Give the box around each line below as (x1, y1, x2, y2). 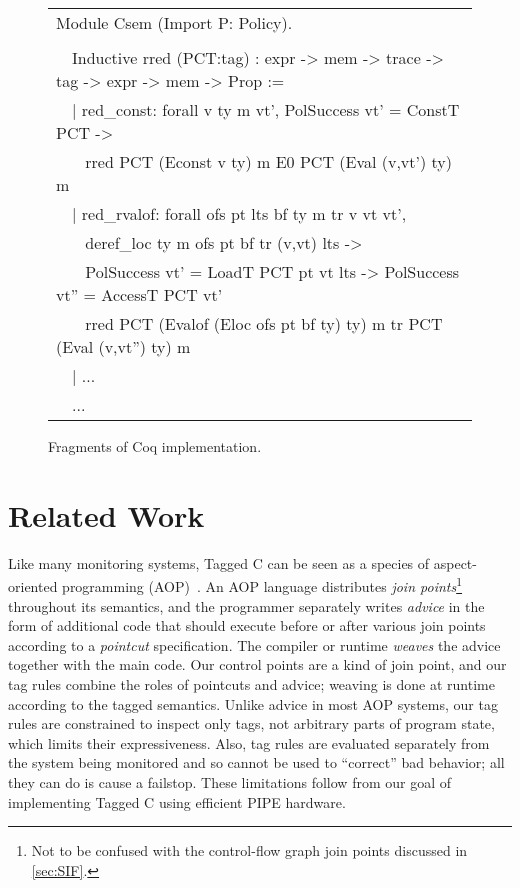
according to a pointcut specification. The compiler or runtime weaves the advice (8, 634, 501, 655)
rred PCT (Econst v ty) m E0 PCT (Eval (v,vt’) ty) (85, 150, 452, 173)
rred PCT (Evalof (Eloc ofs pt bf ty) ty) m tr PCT (85, 312, 443, 335)
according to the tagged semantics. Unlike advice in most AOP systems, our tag (8, 693, 498, 714)
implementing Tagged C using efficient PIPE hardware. (8, 791, 346, 812)
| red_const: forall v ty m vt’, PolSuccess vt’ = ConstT (72, 98, 460, 121)
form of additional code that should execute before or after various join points (8, 615, 486, 636)
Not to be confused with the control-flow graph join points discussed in (31, 840, 468, 861)
